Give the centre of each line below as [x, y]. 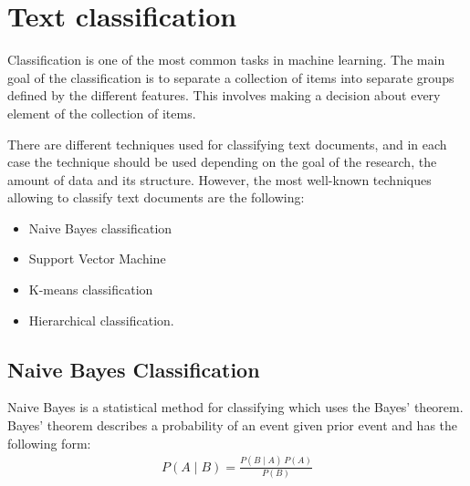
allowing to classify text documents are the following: [156, 197]
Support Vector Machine [97, 259]
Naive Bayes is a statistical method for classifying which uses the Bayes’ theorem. [235, 407]
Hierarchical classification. [101, 320]
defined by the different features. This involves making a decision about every [224, 95]
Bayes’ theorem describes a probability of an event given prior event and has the [233, 425]
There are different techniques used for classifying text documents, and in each [227, 144]
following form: [49, 443]
